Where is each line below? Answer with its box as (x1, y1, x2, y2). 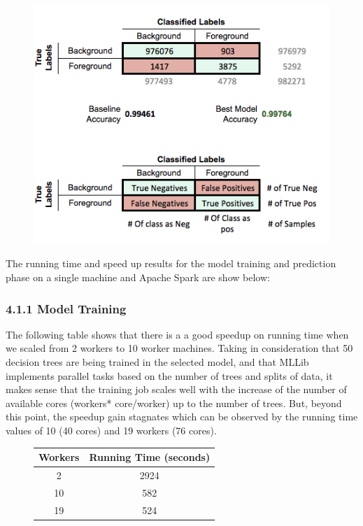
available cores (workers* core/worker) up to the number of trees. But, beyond (6, 395, 342, 410)
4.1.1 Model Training (6, 299, 127, 317)
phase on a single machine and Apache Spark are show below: (6, 270, 270, 285)
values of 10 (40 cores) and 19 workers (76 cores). (6, 423, 217, 437)
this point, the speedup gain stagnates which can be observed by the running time (6, 409, 358, 424)
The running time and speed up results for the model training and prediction (6, 256, 336, 271)
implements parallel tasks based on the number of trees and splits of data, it (6, 368, 333, 383)
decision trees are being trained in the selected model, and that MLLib (6, 355, 309, 369)
